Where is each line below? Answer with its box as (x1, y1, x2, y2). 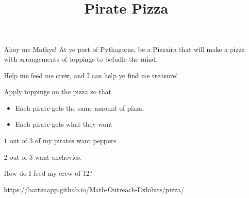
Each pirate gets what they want (15, 119, 113, 129)
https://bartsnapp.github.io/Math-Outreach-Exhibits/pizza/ (4, 184, 184, 194)
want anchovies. (35, 151, 82, 162)
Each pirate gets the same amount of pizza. (15, 102, 144, 113)
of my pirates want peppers (35, 135, 116, 145)
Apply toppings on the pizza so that (4, 86, 112, 97)
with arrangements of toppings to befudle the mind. (4, 53, 158, 64)
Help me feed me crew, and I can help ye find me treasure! (4, 70, 178, 80)
